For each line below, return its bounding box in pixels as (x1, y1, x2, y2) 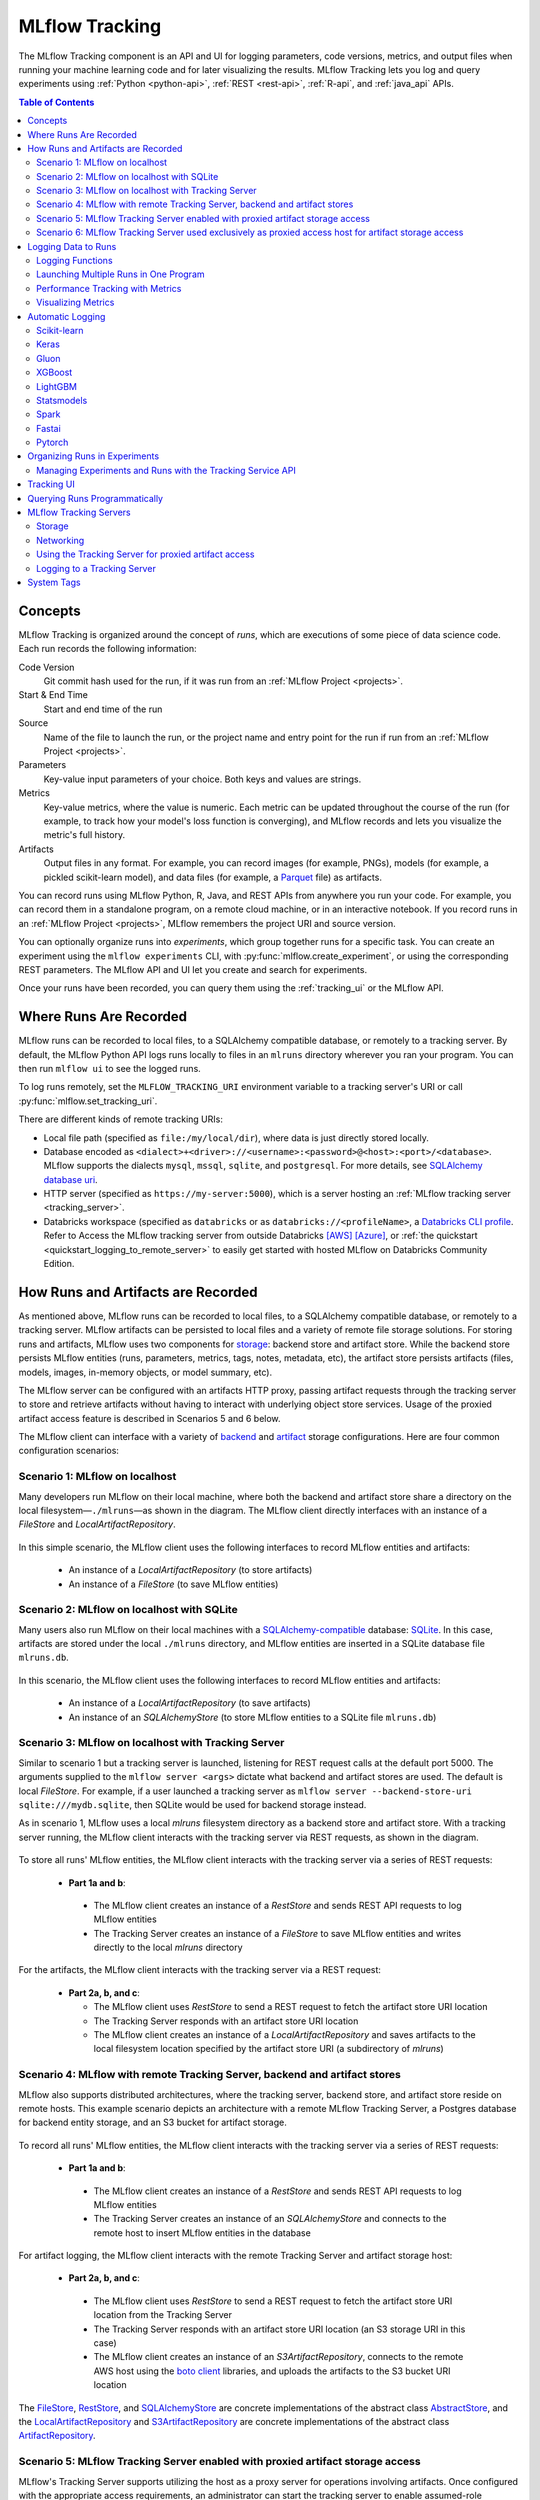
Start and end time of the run (43, 703, 163, 715)
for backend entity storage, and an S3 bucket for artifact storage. (18, 2116, 287, 2129)
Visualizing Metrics (36, 296, 115, 309)
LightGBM (36, 380, 78, 392)
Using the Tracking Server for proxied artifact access (36, 548, 255, 560)
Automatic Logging (27, 310, 106, 322)
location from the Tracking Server (93, 2309, 233, 2321)
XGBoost (36, 366, 73, 379)
